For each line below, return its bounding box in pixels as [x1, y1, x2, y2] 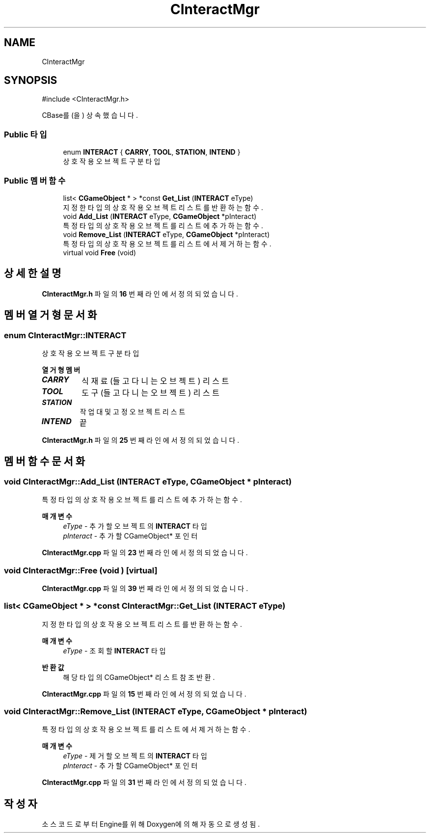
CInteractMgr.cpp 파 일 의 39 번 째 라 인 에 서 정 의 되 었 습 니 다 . [42, 584, 248, 593]
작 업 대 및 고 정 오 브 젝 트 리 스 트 [80, 407, 186, 416]
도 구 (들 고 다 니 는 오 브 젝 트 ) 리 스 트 [81, 388, 220, 398]
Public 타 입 [4, 129, 47, 139]
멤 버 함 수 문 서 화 [4, 455, 85, 468]
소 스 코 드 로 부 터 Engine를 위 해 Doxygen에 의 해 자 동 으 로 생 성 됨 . [42, 820, 260, 829]
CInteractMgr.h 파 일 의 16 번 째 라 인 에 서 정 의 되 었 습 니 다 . [42, 289, 239, 298]
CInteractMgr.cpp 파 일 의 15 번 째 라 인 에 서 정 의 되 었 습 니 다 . [42, 689, 246, 698]
